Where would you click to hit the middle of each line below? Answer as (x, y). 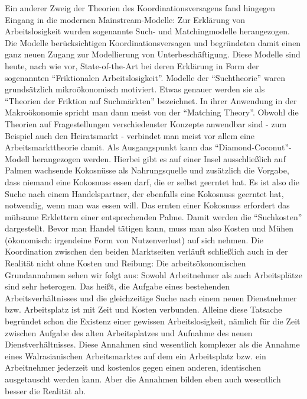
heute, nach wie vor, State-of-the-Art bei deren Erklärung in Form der (132, 65)
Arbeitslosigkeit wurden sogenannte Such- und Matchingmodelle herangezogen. (147, 31)
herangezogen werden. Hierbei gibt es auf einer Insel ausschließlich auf (159, 158)
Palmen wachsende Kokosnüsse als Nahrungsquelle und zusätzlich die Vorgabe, (147, 170)
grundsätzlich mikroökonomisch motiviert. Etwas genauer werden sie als (135, 89)
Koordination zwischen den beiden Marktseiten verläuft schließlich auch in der (146, 251)
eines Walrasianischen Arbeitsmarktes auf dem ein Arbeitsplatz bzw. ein (135, 355)
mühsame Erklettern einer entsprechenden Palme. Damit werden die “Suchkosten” (153, 216)
